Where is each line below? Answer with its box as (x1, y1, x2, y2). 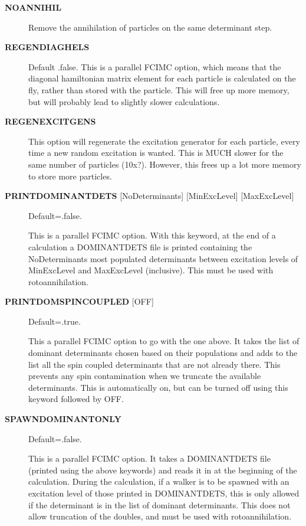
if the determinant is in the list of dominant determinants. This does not (28, 498, 291, 511)
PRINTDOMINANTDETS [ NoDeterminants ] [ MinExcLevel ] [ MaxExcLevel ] (5, 190, 294, 202)
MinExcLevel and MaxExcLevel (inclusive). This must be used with (28, 264, 274, 276)
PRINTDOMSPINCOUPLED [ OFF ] (5, 295, 154, 308)
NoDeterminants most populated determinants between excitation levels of (28, 252, 298, 264)
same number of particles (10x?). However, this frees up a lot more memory (28, 158, 301, 170)
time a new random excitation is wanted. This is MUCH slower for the (28, 146, 284, 159)
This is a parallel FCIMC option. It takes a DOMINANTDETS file (28, 452, 271, 465)
